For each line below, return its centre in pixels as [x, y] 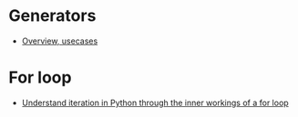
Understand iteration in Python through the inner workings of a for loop [155, 102]
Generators [52, 16]
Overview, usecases [60, 41]
